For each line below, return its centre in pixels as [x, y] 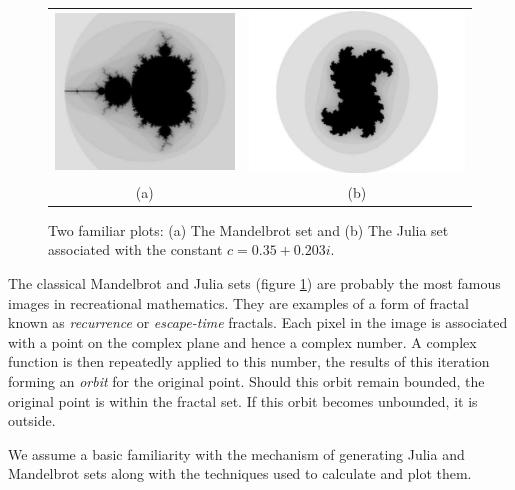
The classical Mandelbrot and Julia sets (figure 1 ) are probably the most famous [254, 282]
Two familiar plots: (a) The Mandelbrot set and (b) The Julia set [248, 229]
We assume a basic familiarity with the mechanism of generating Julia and [236, 453]
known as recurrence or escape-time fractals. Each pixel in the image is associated [258, 322]
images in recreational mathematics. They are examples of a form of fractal [238, 302]
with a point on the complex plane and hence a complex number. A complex [242, 341]
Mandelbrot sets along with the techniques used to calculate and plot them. [240, 473]
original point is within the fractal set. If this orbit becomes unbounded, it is [243, 400]
